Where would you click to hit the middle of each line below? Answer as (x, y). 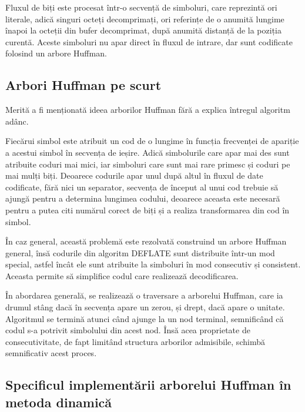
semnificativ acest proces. (51, 353)
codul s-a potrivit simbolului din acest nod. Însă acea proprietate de (128, 330)
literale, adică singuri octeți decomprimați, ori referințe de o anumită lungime (145, 19)
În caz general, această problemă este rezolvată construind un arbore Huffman (146, 241)
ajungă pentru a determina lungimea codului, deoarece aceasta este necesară (143, 198)
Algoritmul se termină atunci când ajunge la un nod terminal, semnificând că (145, 318)
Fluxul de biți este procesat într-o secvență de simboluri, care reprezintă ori (141, 7)
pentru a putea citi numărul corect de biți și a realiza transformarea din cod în (148, 210)
